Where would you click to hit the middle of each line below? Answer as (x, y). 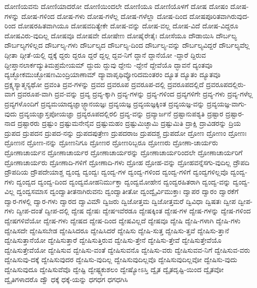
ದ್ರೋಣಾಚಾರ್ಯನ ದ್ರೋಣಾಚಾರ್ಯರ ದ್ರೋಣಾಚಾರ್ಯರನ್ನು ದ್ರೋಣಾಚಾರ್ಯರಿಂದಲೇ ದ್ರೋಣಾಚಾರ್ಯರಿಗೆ (124, 152)
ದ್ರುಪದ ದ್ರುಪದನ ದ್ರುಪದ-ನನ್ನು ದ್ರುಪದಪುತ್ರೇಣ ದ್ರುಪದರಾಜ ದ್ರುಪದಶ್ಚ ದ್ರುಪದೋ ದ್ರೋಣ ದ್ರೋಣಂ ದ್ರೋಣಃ (126, 133)
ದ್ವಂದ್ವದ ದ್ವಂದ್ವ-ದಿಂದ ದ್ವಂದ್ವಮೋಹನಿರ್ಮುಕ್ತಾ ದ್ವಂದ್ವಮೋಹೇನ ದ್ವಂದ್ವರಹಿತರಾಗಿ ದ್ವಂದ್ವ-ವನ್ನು (124, 181)
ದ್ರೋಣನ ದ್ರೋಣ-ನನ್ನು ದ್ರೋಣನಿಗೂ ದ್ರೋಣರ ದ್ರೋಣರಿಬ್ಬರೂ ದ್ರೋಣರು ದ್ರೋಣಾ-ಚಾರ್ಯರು (111, 143)
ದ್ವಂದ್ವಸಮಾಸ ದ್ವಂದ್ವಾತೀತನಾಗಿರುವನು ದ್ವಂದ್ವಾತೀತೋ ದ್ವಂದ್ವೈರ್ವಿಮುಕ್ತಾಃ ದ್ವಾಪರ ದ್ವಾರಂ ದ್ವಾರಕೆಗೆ (128, 191)
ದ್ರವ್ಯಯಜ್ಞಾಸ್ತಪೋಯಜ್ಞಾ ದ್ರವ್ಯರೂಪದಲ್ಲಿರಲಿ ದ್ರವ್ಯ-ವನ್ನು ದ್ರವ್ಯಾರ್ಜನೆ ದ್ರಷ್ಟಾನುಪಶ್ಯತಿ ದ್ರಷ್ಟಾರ (121, 113)
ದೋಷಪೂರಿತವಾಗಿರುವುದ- (219, 16)
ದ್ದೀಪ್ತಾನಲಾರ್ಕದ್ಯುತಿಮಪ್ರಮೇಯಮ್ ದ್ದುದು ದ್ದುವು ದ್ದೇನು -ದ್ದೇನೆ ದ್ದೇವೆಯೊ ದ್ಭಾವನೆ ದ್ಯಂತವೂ (109, 64)
